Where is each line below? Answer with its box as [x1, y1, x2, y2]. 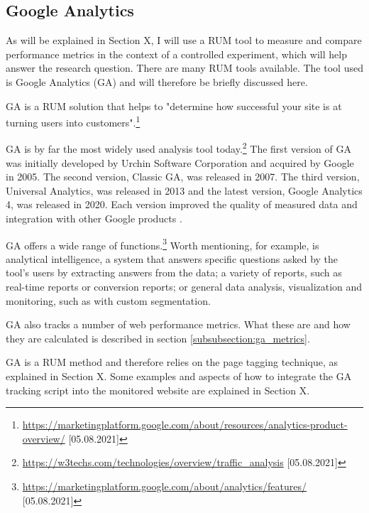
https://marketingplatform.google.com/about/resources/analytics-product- [22, 417, 348, 432]
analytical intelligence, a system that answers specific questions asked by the [6, 251, 338, 266]
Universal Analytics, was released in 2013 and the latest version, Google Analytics [6, 183, 363, 198]
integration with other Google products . [6, 211, 182, 226]
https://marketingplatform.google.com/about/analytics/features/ [22, 479, 307, 494]
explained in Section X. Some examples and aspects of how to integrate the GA [6, 369, 352, 384]
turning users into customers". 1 [6, 113, 141, 129]
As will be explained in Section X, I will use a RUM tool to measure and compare [6, 33, 362, 48]
